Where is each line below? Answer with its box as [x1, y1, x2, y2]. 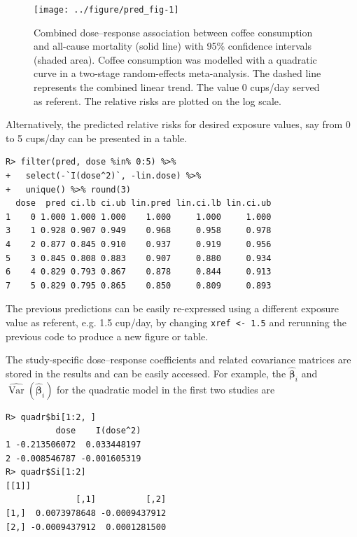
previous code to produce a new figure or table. [6, 328, 209, 343]
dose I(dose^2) [55, 426, 141, 436]
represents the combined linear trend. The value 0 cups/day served [34, 80, 320, 95]
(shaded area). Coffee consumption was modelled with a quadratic [34, 52, 317, 67]
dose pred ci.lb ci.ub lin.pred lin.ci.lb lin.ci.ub [15, 198, 272, 209]
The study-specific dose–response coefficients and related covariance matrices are [6, 352, 351, 367]
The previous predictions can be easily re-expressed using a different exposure [6, 301, 339, 316]
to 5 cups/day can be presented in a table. [6, 130, 188, 145]
